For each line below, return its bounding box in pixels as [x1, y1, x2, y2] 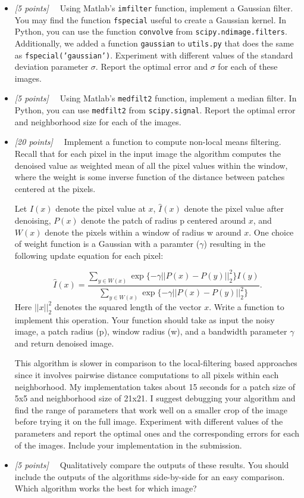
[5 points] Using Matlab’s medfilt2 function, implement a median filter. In [14, 92, 297, 104]
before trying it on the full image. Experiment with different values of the [14, 415, 283, 428]
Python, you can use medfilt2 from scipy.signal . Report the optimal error [14, 104, 296, 116]
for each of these [218, 60, 278, 73]
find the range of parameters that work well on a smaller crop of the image [14, 403, 287, 416]
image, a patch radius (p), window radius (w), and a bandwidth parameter [14, 325, 287, 338]
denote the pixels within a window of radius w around [45, 225, 242, 238]
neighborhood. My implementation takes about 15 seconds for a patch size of [14, 380, 296, 392]
